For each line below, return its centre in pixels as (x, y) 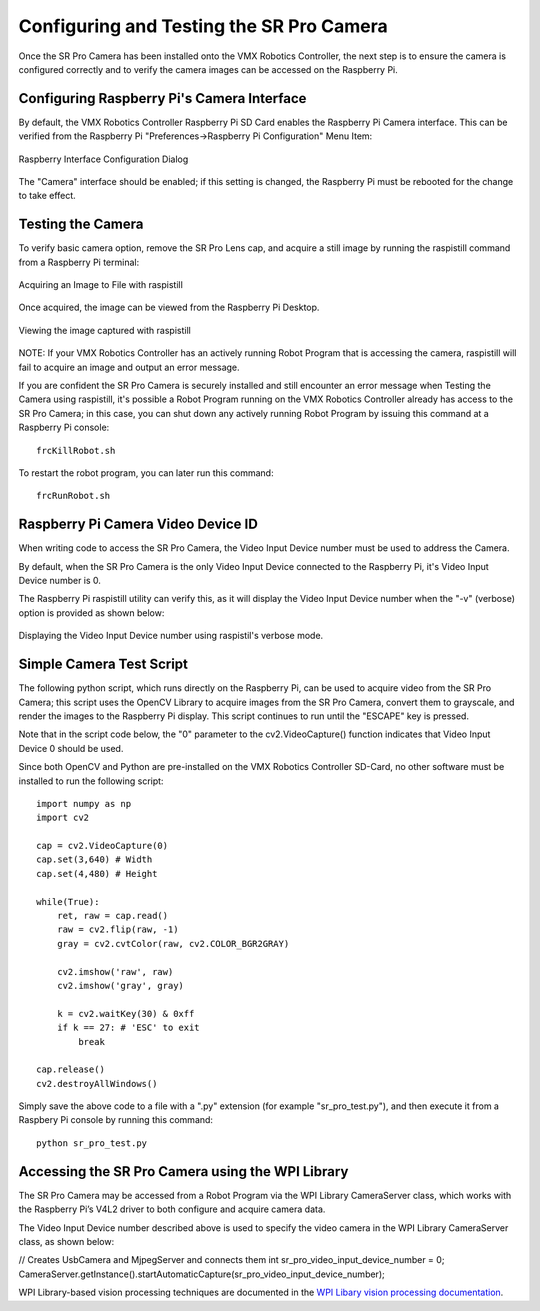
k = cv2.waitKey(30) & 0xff (125, 1013)
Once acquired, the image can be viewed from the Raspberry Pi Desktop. (169, 307)
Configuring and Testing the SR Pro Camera (203, 26)
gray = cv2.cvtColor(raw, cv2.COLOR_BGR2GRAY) (173, 943)
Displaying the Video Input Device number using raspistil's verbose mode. (171, 636)
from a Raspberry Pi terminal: (79, 262)
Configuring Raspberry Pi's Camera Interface (162, 98)
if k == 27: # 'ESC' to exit (128, 1028)
